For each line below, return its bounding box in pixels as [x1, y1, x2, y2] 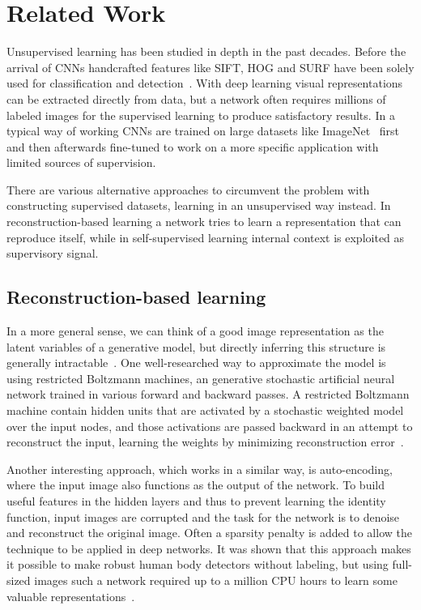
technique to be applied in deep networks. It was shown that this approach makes [6, 540, 411, 557]
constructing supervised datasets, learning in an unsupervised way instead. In [6, 197, 391, 214]
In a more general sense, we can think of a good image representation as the [6, 322, 384, 339]
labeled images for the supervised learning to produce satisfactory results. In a [6, 106, 395, 123]
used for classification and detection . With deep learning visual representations [6, 75, 403, 92]
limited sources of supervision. [6, 154, 156, 171]
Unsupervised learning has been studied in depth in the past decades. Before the [6, 43, 406, 60]
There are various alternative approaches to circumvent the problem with [6, 181, 370, 198]
